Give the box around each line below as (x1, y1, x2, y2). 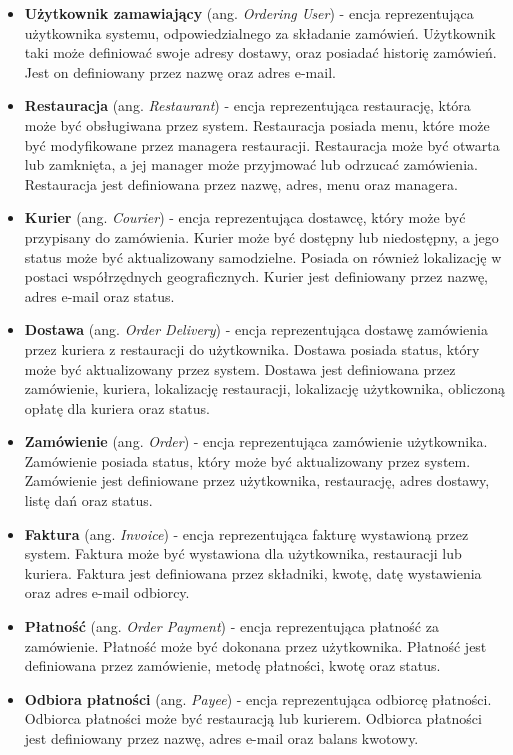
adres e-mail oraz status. (24, 285, 175, 306)
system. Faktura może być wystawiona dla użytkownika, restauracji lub (24, 543, 462, 564)
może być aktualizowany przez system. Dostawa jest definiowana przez (24, 358, 456, 379)
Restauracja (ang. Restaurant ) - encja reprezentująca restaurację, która (24, 95, 471, 116)
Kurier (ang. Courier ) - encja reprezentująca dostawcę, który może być (24, 207, 466, 228)
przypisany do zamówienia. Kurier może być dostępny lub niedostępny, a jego (24, 226, 499, 247)
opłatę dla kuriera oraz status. (24, 397, 210, 418)
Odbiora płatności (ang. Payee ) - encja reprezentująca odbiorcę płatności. (24, 688, 492, 709)
